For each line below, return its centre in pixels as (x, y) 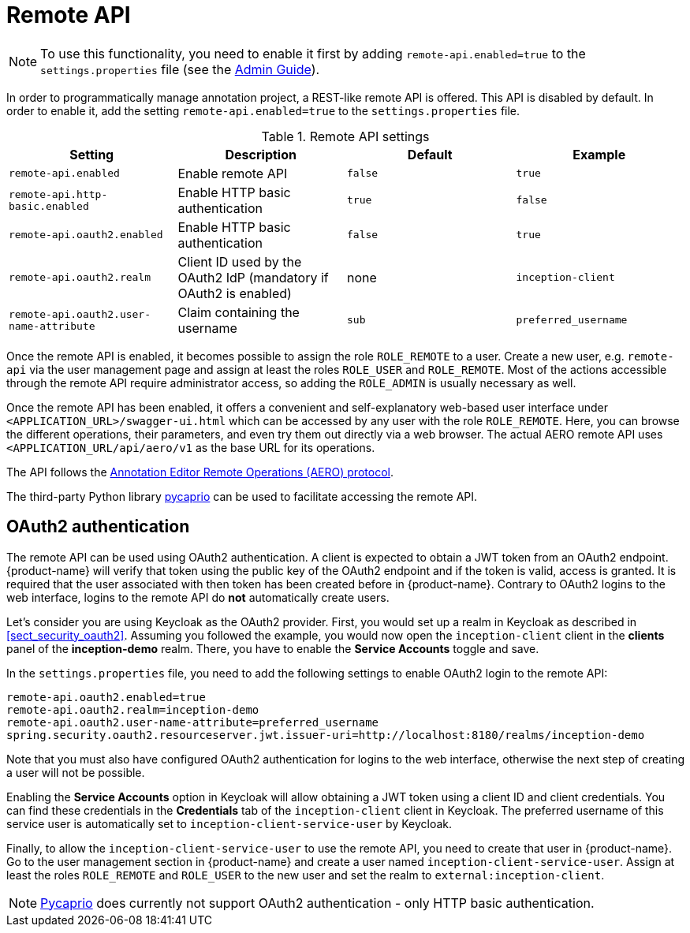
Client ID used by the (240, 261)
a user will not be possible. (76, 772)
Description (261, 154)
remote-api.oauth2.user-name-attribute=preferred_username (193, 722)
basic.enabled (49, 206)
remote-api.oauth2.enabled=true (106, 697)
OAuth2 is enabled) (235, 293)
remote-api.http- (58, 194)
